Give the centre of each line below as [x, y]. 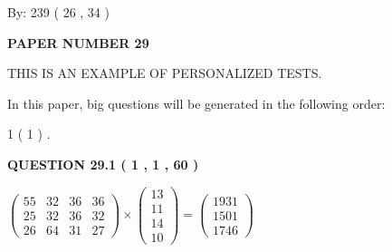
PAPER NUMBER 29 [78, 42]
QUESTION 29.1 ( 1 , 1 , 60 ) [103, 164]
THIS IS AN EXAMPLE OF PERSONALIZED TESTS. [165, 73]
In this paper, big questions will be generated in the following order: [196, 103]
